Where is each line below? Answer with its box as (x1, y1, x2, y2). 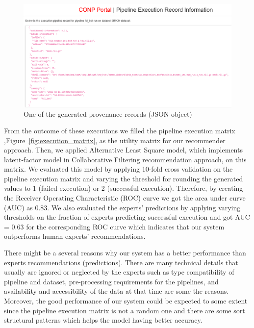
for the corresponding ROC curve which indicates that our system (26, 221, 225, 231)
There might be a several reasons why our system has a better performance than (4, 248, 246, 258)
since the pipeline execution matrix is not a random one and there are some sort (4, 305, 245, 315)
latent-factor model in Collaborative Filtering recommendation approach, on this (4, 154, 247, 164)
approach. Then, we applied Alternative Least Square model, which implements (4, 145, 243, 155)
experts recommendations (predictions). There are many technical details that (4, 257, 238, 267)
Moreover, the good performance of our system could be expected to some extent (4, 296, 248, 306)
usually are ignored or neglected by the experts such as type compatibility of (4, 267, 234, 277)
